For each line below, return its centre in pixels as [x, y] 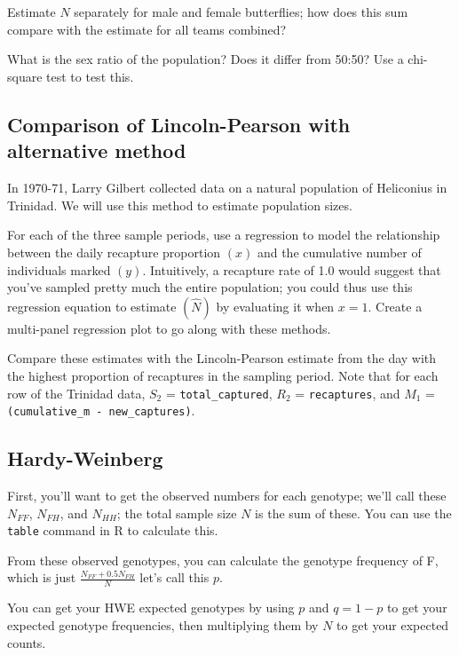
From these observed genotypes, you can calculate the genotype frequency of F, [223, 560]
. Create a [395, 306]
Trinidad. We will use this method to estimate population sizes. [180, 205]
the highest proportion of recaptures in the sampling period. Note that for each [223, 375]
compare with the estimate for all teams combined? [147, 29]
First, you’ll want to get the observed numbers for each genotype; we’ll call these [227, 496]
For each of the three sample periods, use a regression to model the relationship [224, 235]
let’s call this [174, 577]
